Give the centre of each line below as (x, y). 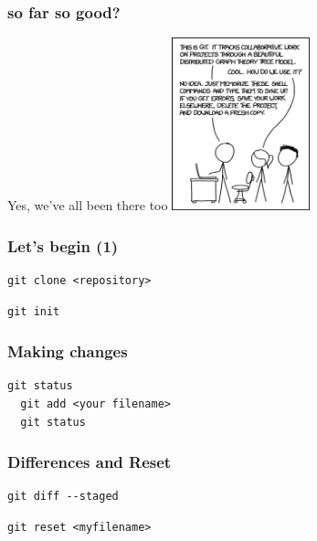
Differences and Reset (90, 462)
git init (34, 311)
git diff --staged (63, 497)
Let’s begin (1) (63, 245)
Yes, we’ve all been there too (88, 205)
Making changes (68, 351)
